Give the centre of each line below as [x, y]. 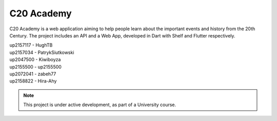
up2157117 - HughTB [31, 45]
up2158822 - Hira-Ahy [33, 81]
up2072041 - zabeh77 [33, 74]
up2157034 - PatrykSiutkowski [42, 52]
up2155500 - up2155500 [35, 67]
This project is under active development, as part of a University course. [100, 105]
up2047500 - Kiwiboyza [35, 59]
